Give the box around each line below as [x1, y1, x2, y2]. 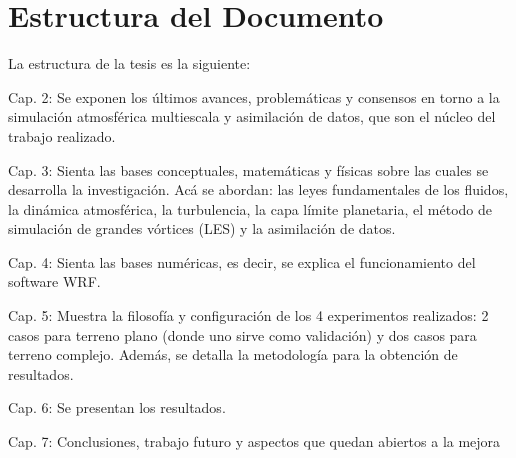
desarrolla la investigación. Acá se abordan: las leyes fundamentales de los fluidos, [8, 179, 509, 200]
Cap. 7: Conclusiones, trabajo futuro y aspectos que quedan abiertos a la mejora [8, 431, 501, 452]
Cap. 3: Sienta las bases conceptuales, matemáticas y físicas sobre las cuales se [8, 159, 489, 180]
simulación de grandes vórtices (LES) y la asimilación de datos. [8, 218, 396, 239]
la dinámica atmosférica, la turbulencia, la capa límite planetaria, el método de [8, 198, 492, 219]
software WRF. [8, 271, 101, 292]
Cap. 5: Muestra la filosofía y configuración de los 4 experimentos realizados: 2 [8, 305, 489, 326]
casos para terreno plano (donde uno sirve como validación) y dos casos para [8, 324, 477, 345]
